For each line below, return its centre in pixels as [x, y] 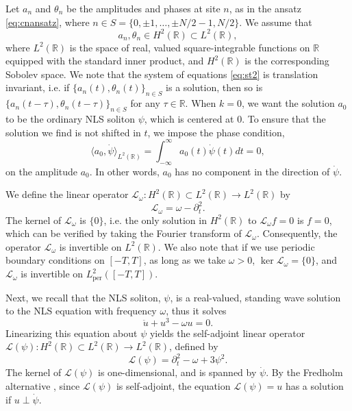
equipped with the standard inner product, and [105, 61]
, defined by [194, 346]
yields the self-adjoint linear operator [227, 333]
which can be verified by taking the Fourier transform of [124, 233]
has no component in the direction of [252, 171]
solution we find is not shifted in [73, 132]
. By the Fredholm [304, 372]
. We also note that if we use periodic [236, 246]
